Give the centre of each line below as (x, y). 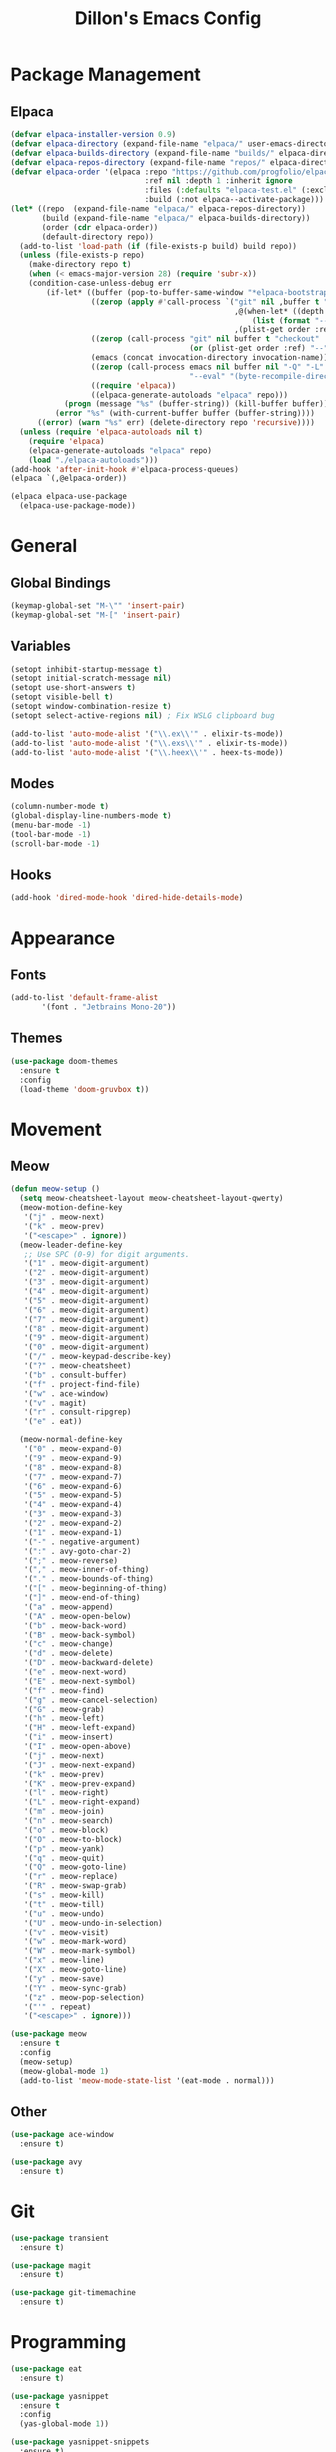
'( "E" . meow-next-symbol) (80, 1681)
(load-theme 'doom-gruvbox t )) (84, 1089)
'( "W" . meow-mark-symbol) (80, 1951)
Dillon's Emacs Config (168, 18)
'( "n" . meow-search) (68, 1821)
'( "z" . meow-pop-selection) (84, 1997)
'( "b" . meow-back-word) (75, 1625)
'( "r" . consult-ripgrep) (77, 1412)
